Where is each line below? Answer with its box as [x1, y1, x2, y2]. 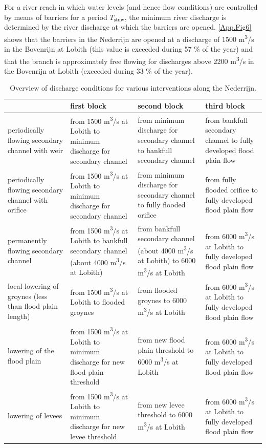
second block [138, 100, 184, 111]
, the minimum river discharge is [124, 11, 227, 22]
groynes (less [8, 290, 48, 301]
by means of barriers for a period [4, 11, 107, 22]
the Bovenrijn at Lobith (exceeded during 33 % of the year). [4, 65, 193, 76]
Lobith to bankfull [70, 234, 128, 245]
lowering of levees [8, 410, 62, 420]
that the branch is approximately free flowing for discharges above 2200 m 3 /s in [4, 54, 254, 66]
